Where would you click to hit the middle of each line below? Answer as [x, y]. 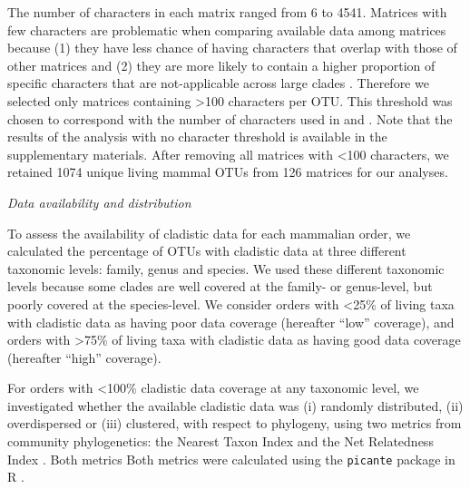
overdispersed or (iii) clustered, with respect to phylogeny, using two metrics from [235, 423]
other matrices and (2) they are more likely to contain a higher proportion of [221, 65]
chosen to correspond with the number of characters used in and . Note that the [230, 118]
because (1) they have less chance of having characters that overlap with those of [232, 48]
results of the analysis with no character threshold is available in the [197, 137]
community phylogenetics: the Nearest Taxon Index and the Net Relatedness [220, 441]
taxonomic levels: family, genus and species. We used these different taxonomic [226, 268]
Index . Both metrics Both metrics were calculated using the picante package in [231, 459]
